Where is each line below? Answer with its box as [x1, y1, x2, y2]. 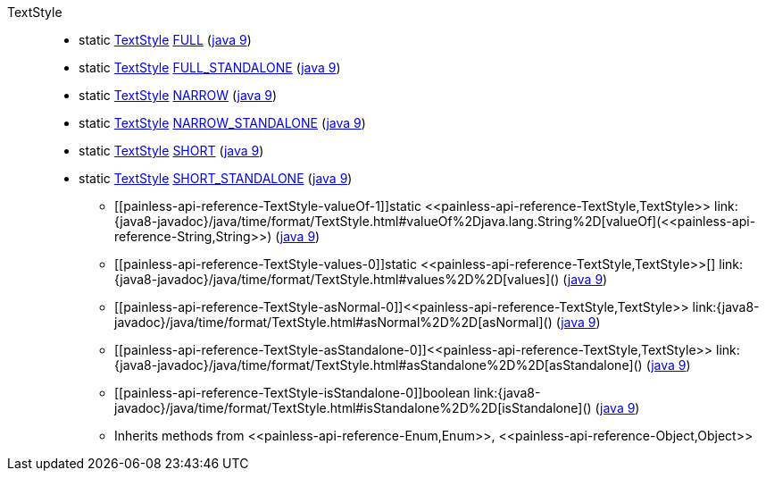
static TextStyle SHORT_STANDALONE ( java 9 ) [79, 171, 353, 186]
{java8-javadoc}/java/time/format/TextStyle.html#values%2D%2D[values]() [114, 272, 560, 287]
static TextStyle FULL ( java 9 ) [79, 32, 252, 47]
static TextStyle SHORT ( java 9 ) [79, 143, 264, 158]
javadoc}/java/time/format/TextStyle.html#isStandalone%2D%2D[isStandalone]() [114, 400, 592, 415]
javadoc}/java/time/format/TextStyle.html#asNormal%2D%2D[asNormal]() [114, 314, 553, 330]
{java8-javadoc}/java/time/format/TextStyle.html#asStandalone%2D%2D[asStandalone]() [114, 357, 643, 373]
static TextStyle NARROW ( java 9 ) [79, 88, 277, 103]
